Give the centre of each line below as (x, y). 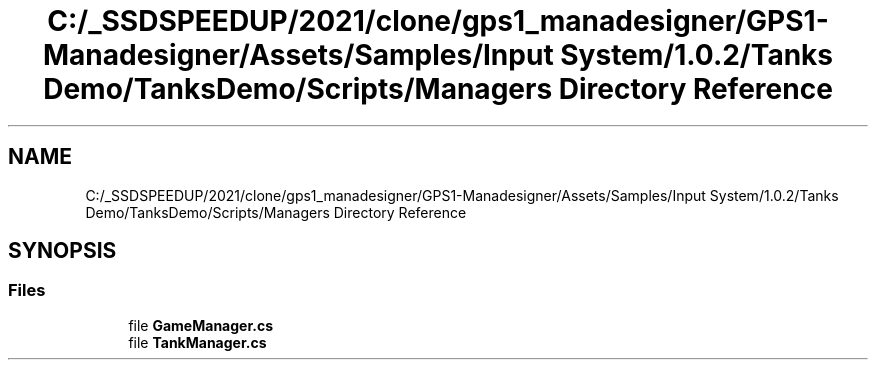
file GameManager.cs (200, 325)
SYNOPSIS (62, 251)
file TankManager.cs (197, 342)
